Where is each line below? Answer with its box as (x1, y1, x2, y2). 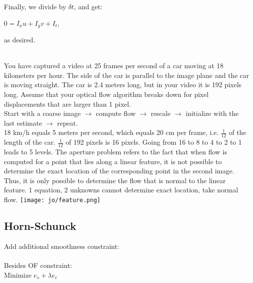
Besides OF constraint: (4, 260, 72, 270)
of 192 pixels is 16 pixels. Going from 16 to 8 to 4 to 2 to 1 (65, 137, 242, 147)
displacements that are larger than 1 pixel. (4, 98, 131, 109)
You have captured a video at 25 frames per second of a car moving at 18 (4, 60, 224, 71)
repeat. (57, 117, 78, 128)
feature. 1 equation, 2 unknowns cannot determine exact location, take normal (4, 185, 238, 195)
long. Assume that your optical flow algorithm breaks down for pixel (4, 89, 209, 99)
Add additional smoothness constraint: (4, 241, 120, 251)
